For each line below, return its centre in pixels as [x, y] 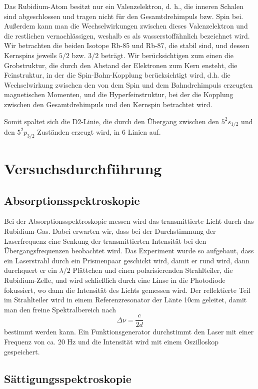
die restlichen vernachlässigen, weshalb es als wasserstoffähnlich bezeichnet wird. [127, 35]
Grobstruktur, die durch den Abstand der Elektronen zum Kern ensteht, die [121, 65]
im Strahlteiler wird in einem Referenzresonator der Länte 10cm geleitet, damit [125, 300]
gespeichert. [22, 351]
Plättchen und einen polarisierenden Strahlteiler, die [153, 270]
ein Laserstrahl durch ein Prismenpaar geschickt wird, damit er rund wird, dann [127, 260]
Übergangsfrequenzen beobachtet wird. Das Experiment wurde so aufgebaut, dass [129, 251]
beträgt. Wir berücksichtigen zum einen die [167, 55]
